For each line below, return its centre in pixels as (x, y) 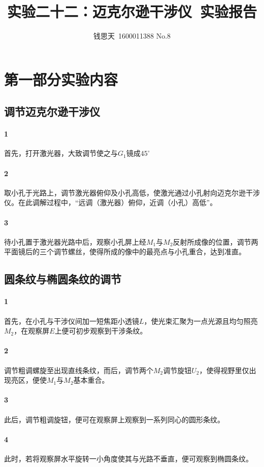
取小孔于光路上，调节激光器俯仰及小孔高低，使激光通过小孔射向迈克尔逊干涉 (132, 192)
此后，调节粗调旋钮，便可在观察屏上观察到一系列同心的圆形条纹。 (114, 419)
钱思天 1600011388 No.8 (132, 36)
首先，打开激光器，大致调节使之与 (61, 153)
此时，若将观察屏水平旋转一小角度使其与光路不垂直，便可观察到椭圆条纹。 (128, 458)
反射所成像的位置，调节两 (216, 241)
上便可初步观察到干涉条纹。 (101, 331)
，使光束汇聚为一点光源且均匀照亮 (201, 321)
